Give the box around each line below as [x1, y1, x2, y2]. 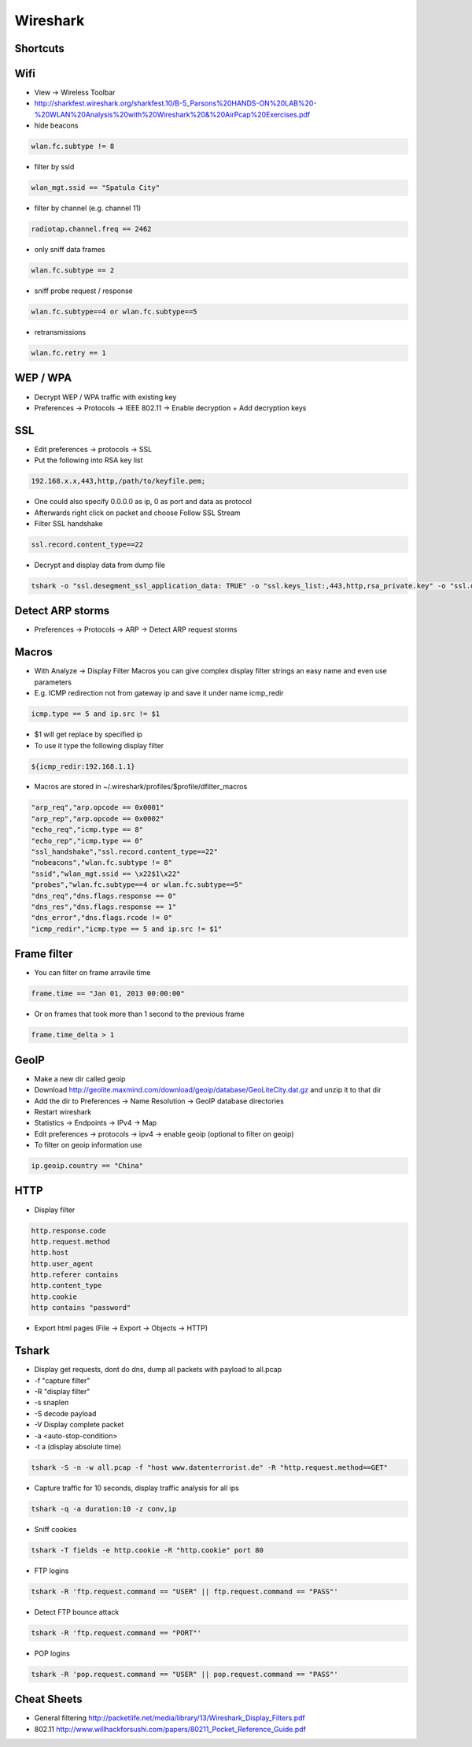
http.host [31, 1248, 69, 1257]
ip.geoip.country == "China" [31, 1162, 144, 1170]
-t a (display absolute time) [34, 1441, 122, 1451]
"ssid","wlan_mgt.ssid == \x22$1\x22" [31, 869, 181, 878]
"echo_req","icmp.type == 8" [31, 825, 144, 834]
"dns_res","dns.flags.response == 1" [31, 902, 177, 911]
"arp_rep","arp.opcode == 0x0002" [31, 814, 164, 823]
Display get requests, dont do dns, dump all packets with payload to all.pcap [34, 1365, 282, 1374]
